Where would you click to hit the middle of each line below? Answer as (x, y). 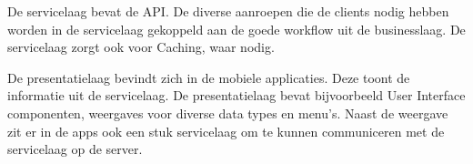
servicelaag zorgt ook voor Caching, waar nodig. (141, 47)
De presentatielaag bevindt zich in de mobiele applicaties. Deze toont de (209, 77)
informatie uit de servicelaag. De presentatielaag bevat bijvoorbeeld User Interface (236, 95)
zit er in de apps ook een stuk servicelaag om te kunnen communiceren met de (226, 131)
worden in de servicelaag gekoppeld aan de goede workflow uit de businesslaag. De (236, 29)
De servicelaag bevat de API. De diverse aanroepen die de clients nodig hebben (228, 11)
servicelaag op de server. (75, 149)
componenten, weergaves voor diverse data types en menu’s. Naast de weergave (228, 113)
